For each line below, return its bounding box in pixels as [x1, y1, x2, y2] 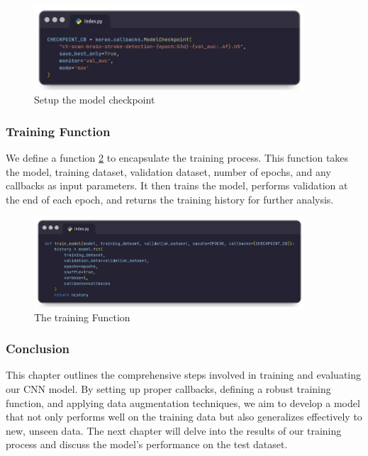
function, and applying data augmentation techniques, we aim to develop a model [6, 395, 360, 410]
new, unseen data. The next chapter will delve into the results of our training [6, 423, 342, 438]
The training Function [34, 309, 130, 324]
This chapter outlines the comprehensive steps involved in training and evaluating [6, 367, 362, 382]
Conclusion [6, 340, 69, 357]
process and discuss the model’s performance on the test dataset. [6, 437, 288, 452]
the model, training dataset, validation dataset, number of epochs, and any [6, 164, 331, 179]
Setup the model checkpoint [34, 92, 155, 107]
